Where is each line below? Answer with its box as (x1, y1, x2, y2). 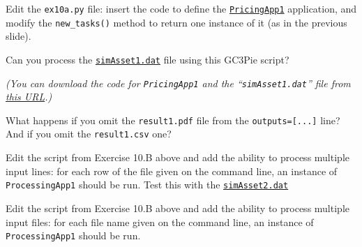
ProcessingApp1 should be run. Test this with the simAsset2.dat (6, 177, 289, 192)
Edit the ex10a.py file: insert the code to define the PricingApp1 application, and (6, 1, 357, 15)
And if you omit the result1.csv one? (6, 126, 172, 141)
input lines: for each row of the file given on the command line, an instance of (6, 163, 338, 178)
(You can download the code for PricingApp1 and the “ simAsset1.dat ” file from (6, 75, 351, 90)
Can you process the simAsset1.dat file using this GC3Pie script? (6, 52, 289, 66)
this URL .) (6, 89, 52, 104)
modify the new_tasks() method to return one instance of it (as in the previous (6, 15, 347, 29)
